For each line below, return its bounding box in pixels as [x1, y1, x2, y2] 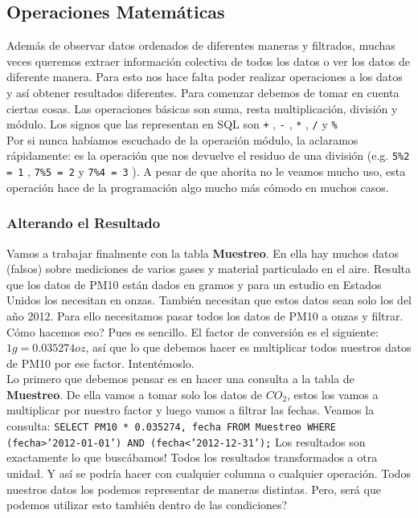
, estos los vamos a [287, 385, 379, 402]
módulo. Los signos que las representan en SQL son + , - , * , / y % [6, 116, 338, 133]
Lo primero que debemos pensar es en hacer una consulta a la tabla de [6, 370, 354, 387]
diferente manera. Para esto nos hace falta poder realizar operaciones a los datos [6, 68, 403, 85]
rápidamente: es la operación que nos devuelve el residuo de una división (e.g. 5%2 [6, 147, 410, 164]
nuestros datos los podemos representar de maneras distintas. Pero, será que [6, 480, 381, 497]
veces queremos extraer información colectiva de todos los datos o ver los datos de [6, 52, 410, 69]
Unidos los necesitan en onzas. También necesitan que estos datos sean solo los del [6, 292, 412, 308]
